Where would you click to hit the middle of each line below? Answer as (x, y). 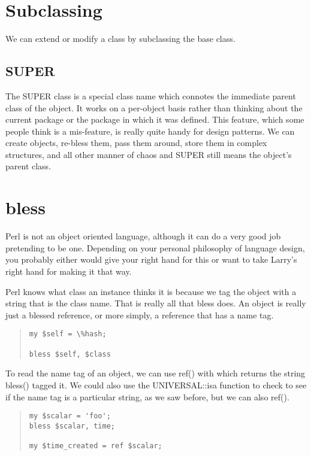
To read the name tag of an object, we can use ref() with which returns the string (155, 373)
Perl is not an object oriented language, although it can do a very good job (143, 236)
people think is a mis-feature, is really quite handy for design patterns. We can (150, 131)
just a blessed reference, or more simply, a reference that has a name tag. (140, 314)
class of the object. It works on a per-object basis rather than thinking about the (154, 107)
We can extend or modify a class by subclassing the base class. (120, 39)
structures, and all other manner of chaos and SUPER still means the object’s (149, 154)
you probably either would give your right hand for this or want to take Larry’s (151, 259)
